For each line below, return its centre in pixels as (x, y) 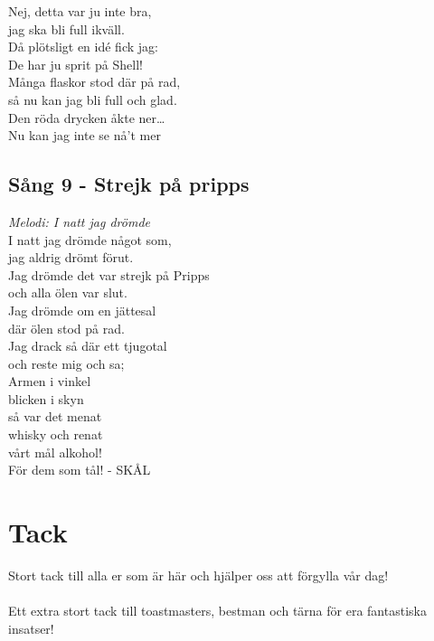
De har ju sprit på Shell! (75, 64)
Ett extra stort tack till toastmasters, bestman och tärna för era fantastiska (217, 611)
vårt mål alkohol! (55, 452)
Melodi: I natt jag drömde (79, 221)
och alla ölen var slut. (68, 292)
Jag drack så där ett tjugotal (88, 346)
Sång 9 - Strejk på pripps (129, 184)
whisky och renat (56, 434)
